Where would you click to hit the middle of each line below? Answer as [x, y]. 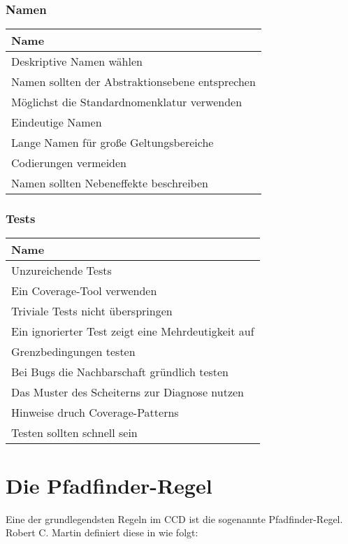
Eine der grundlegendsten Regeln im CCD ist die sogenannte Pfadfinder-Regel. [174, 518]
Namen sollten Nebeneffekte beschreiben [110, 183]
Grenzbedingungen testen [73, 352]
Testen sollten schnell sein [74, 433]
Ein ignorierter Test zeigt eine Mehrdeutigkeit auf [133, 331]
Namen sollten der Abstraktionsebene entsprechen [133, 82]
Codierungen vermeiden [69, 163]
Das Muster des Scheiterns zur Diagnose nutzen [128, 392]
